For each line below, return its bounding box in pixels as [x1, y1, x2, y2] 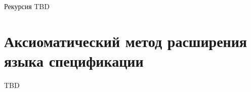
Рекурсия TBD [4, 1, 50, 11]
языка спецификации [4, 50, 144, 71]
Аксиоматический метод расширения [4, 30, 247, 51]
